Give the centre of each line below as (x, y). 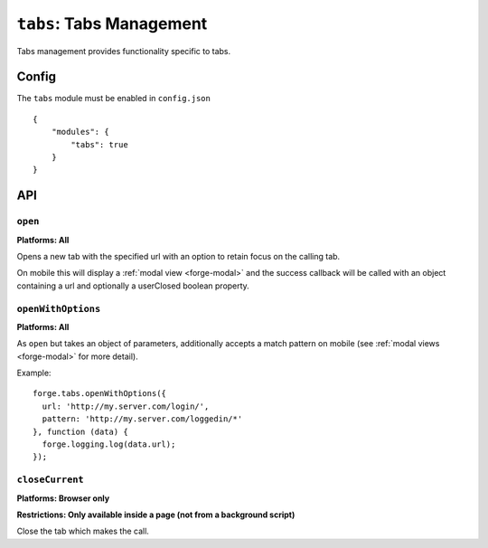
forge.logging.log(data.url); (109, 444)
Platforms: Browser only (63, 498)
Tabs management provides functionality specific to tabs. (124, 51)
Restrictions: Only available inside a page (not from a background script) (156, 515)
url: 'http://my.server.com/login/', (126, 406)
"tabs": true (99, 144)
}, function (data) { (80, 431)
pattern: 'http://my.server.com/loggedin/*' (142, 419)
